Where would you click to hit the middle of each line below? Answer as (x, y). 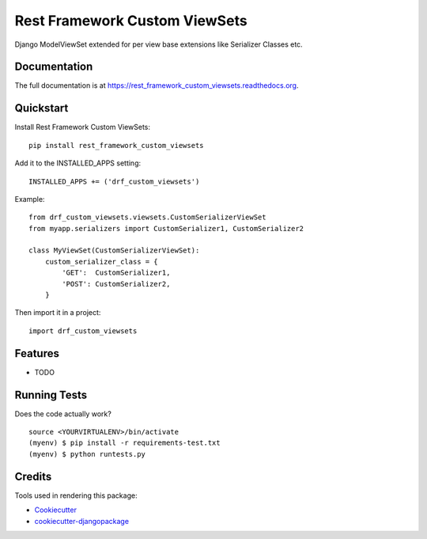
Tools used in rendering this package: (76, 495)
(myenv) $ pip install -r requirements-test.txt (125, 443)
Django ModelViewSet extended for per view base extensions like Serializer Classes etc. (159, 44)
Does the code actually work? (63, 414)
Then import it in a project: (58, 313)
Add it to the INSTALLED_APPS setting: (78, 163)
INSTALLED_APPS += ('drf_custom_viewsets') (114, 181)
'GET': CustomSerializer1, (116, 273)
